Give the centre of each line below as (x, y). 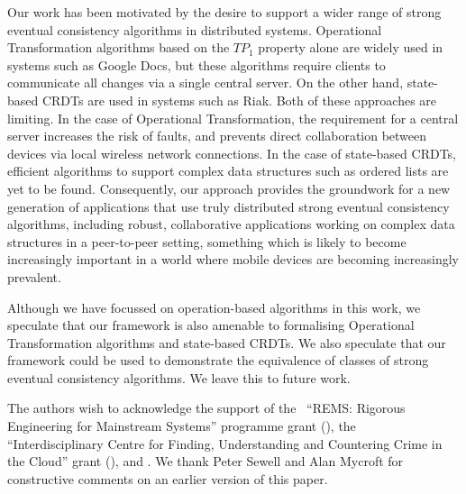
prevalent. (34, 276)
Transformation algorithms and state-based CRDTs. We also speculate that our (227, 342)
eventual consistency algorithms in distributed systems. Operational (195, 29)
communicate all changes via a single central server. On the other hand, (206, 82)
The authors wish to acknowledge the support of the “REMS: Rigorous (206, 408)
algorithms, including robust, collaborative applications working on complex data (231, 224)
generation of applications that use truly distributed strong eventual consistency (228, 206)
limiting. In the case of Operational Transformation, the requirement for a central (233, 118)
